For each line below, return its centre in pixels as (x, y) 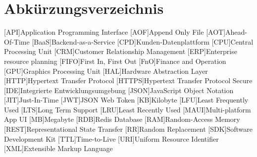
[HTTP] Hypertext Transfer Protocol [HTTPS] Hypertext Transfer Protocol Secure (128, 80)
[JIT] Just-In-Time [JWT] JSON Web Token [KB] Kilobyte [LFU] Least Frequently (126, 100)
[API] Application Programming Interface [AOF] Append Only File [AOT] (115, 32)
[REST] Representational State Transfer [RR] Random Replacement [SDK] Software (128, 129)
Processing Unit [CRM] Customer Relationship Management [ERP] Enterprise (121, 51)
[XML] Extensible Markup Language (58, 148)
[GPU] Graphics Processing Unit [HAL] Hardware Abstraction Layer (106, 71)
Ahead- (236, 32)
